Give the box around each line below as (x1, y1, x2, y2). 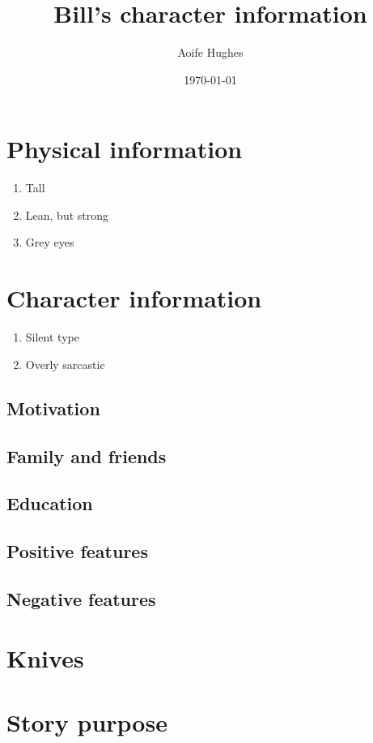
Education (6, 491, 93, 516)
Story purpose (6, 705, 167, 738)
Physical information (6, 132, 243, 165)
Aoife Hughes (177, 44, 244, 61)
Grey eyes (25, 234, 74, 251)
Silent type (25, 329, 79, 346)
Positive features (6, 539, 148, 564)
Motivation (6, 395, 100, 420)
